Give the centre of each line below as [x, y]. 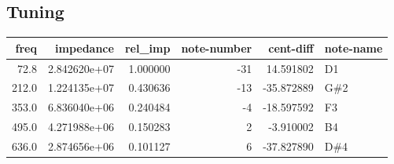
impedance [85, 47]
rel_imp [147, 47]
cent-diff [291, 47]
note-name [353, 47]
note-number [217, 47]
